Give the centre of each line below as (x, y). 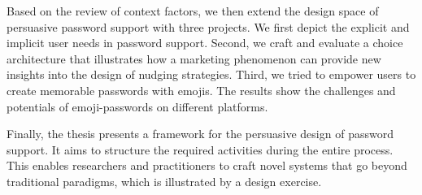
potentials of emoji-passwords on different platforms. (137, 106)
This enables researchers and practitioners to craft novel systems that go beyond (207, 165)
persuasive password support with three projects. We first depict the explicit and (208, 26)
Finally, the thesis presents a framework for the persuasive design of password (200, 134)
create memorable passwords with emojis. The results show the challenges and (201, 90)
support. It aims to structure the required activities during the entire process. (200, 149)
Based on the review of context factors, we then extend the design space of (193, 11)
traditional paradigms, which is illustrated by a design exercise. (164, 181)
